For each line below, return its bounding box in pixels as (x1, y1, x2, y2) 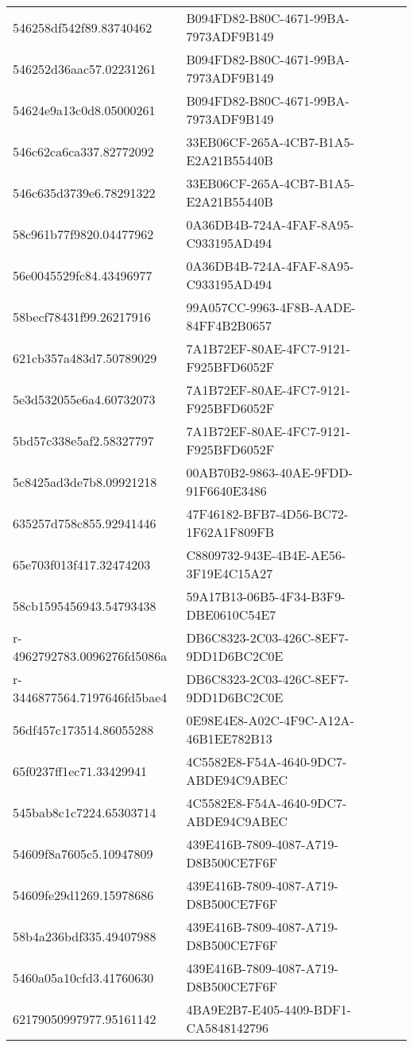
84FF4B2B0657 (186, 316, 272, 334)
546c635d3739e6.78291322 (13, 183, 156, 202)
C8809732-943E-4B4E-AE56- (186, 546, 346, 564)
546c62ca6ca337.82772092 (13, 141, 154, 160)
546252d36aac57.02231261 (13, 59, 156, 78)
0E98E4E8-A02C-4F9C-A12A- (186, 711, 354, 729)
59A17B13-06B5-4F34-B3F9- (186, 587, 345, 605)
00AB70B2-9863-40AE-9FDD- (186, 463, 353, 481)
